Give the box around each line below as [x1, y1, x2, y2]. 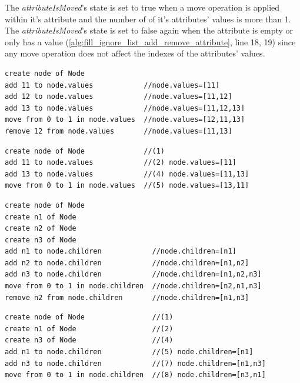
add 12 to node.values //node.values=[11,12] [5, 92, 232, 101]
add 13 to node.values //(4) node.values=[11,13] [5, 169, 249, 178]
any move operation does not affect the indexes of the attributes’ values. [5, 47, 265, 59]
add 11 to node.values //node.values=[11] [5, 81, 220, 89]
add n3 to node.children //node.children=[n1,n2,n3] [5, 270, 262, 279]
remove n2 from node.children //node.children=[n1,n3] [5, 293, 249, 302]
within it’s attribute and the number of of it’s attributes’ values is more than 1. [5, 12, 291, 25]
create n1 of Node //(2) [5, 324, 174, 333]
